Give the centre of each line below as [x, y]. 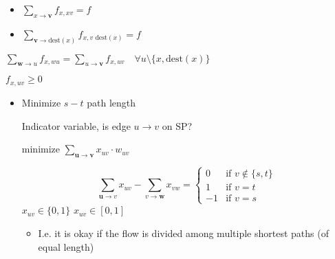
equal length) [66, 246]
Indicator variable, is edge [76, 125]
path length [111, 102]
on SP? [177, 125]
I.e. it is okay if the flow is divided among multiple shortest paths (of [183, 233]
